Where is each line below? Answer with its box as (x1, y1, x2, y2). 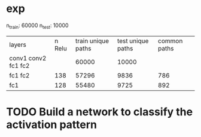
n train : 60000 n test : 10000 (6, 22, 69, 30)
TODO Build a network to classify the (6, 105, 193, 118)
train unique (75, 37, 109, 45)
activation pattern (6, 118, 98, 131)
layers (9, 40, 27, 49)
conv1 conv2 (9, 53, 47, 62)
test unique (117, 37, 149, 45)
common (157, 37, 183, 45)
